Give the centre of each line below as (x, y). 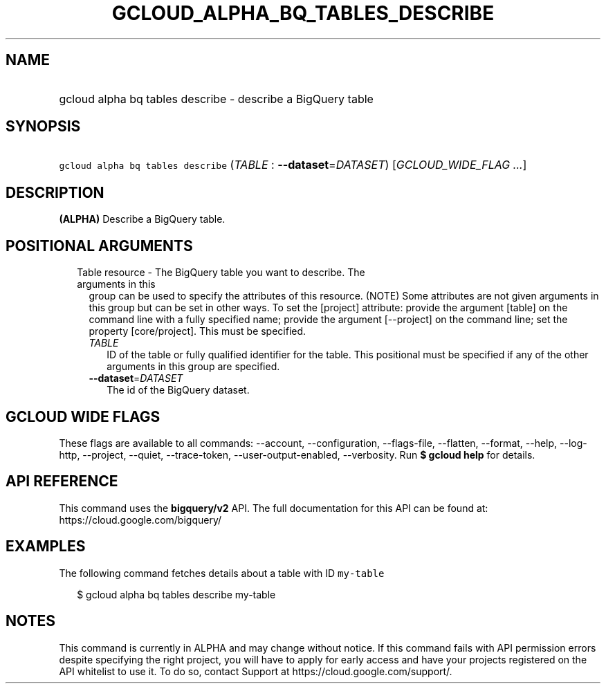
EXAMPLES (46, 546)
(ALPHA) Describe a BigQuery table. (142, 219)
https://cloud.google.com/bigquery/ (140, 520)
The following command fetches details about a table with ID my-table (222, 573)
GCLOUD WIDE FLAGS (83, 416)
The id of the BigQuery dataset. (178, 390)
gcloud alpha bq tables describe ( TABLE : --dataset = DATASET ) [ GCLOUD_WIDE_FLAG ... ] (293, 165)
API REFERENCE (62, 481)
